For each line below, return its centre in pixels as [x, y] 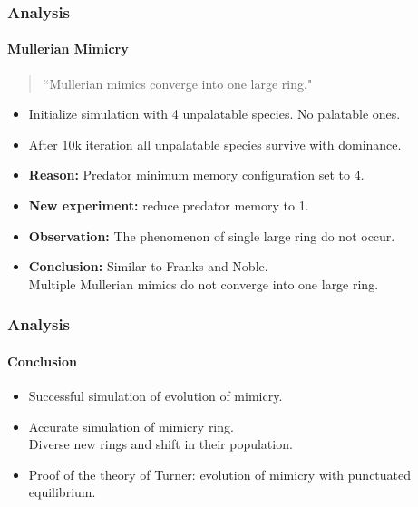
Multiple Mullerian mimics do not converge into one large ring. [204, 283]
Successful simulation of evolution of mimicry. [156, 396]
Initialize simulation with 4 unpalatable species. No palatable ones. [214, 114]
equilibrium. [62, 492]
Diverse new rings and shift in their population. [160, 444]
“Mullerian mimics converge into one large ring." [178, 83]
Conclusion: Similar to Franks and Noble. [148, 266]
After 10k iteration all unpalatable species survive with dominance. [215, 144]
